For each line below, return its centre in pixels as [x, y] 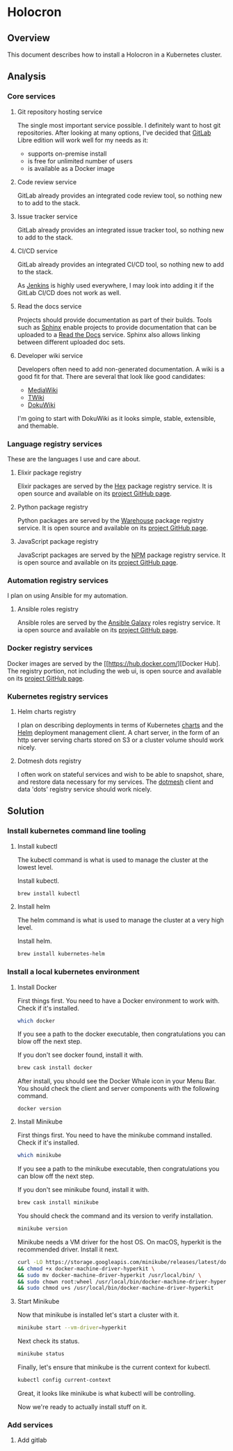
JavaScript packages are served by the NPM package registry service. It [121, 555]
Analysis [27, 76]
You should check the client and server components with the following [118, 1089]
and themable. [38, 426]
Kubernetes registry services [58, 697]
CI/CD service [37, 251]
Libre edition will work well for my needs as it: [82, 140]
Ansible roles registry [48, 609]
